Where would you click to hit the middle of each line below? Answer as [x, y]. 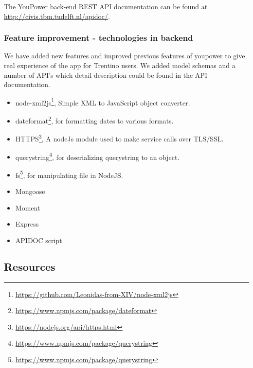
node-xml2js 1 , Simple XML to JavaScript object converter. [103, 102]
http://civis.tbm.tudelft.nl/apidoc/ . [57, 16]
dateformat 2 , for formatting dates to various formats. [94, 120]
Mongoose [30, 191]
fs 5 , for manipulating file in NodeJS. [69, 174]
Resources [30, 266]
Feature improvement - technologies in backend [99, 38]
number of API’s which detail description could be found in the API [106, 75]
